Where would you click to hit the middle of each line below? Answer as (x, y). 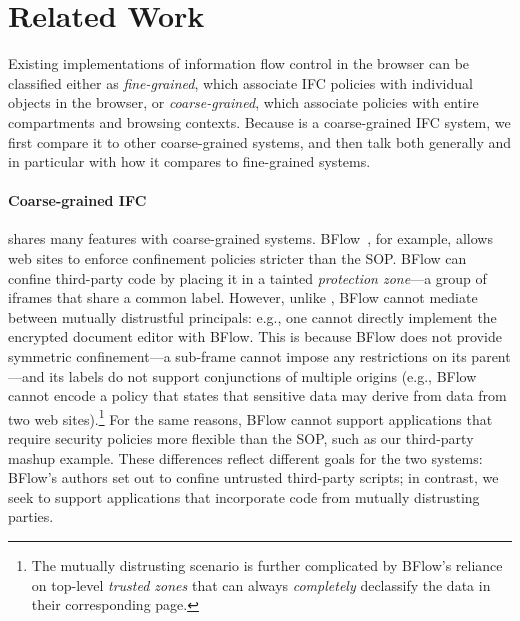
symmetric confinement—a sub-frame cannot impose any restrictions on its (237, 356)
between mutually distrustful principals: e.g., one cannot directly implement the (252, 316)
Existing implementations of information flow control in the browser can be (239, 63)
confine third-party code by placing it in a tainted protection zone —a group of (247, 277)
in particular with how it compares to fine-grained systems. (189, 161)
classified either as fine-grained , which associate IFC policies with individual (240, 82)
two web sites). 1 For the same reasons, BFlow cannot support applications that (250, 417)
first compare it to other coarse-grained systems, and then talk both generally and (260, 141)
